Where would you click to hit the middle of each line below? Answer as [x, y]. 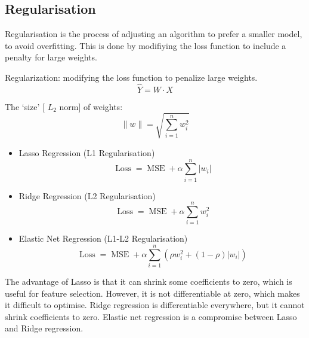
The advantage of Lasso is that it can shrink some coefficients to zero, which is [149, 281]
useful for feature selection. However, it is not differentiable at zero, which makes [152, 293]
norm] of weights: [91, 106]
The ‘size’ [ [25, 106]
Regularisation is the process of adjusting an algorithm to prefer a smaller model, [154, 34]
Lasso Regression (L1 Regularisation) [87, 152]
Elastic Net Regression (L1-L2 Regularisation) [103, 238]
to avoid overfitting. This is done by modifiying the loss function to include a [146, 45]
